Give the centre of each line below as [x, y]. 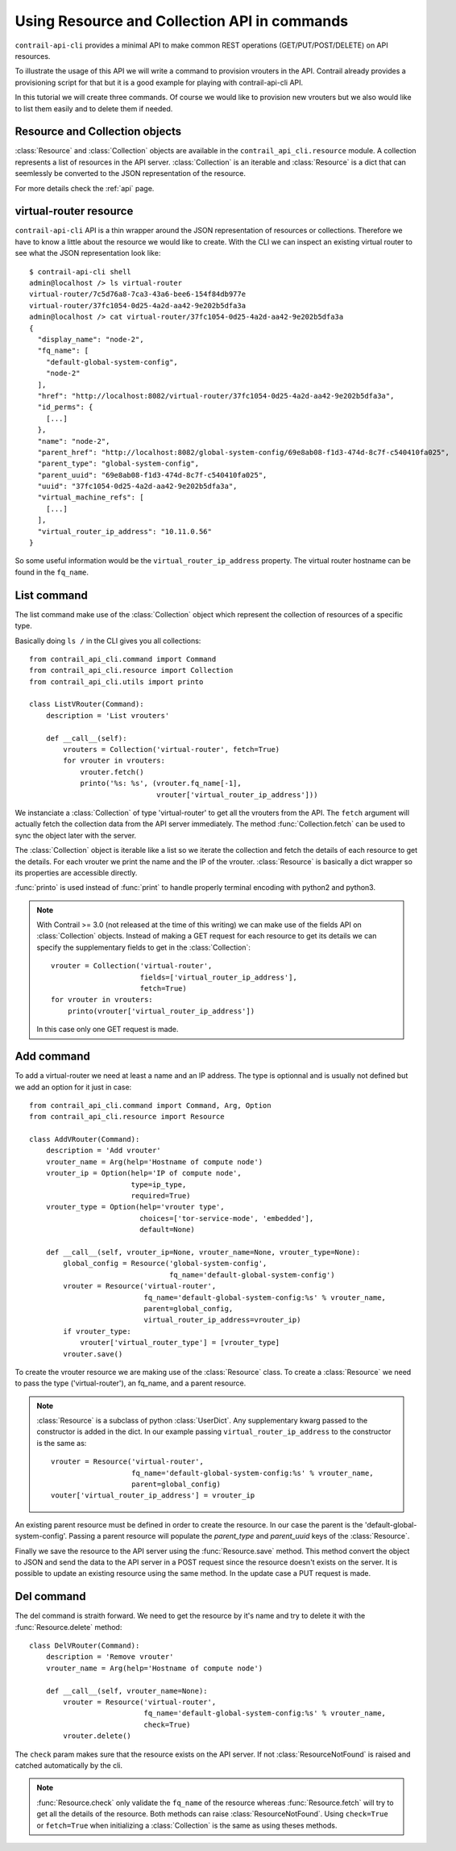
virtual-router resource [74, 211]
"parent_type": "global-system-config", [118, 464]
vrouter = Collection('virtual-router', [132, 966]
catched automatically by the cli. [68, 1765]
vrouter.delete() [97, 1736]
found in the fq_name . [52, 572]
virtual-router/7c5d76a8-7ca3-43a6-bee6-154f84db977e [137, 294]
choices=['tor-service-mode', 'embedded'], [227, 1218]
